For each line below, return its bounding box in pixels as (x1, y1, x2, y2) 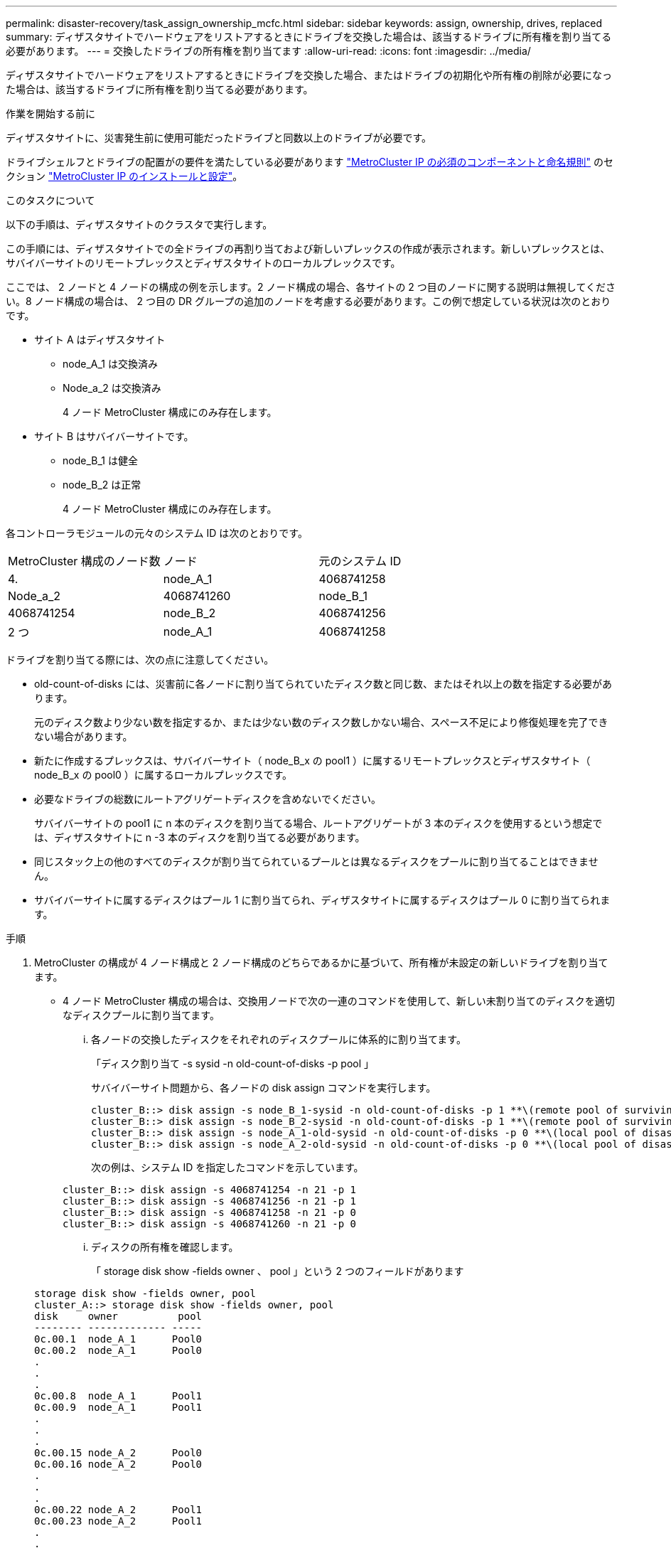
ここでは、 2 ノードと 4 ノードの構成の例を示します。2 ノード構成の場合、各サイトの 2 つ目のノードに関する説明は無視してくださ (6, 281, 616, 293)
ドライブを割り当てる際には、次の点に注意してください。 (6, 653, 274, 666)
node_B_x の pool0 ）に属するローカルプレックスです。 (34, 769, 293, 781)
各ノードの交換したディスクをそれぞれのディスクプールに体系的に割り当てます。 (91, 1033, 466, 1045)
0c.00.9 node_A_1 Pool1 (34, 1402, 203, 1413)
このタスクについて (6, 194, 95, 206)
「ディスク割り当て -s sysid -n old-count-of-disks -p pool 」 (91, 1057, 375, 1069)
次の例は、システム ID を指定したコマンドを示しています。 (91, 1161, 364, 1173)
